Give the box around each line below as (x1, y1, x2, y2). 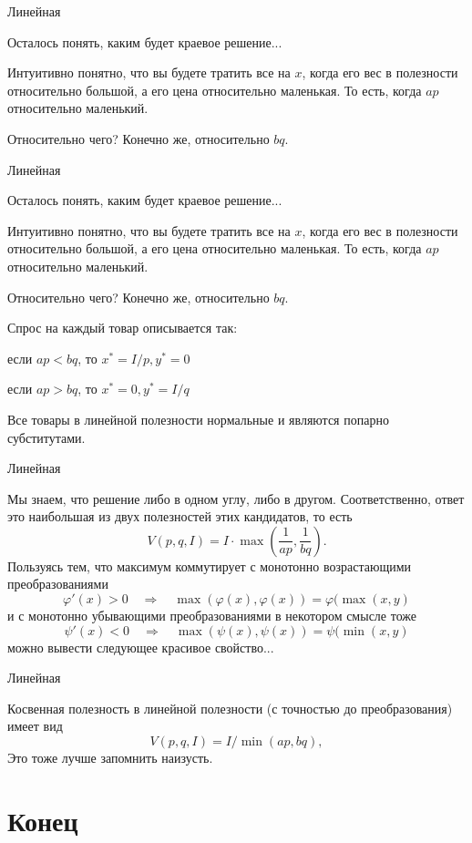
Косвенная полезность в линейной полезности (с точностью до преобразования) (7, 698, 453, 717)
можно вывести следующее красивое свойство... (7, 637, 274, 656)
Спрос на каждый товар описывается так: (7, 318, 238, 337)
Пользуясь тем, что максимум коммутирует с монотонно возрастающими (7, 556, 412, 575)
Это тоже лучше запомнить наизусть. (7, 748, 213, 767)
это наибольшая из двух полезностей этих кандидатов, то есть (7, 507, 353, 526)
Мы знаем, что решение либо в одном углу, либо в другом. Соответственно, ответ (7, 488, 465, 508)
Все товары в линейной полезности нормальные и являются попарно (7, 409, 389, 428)
